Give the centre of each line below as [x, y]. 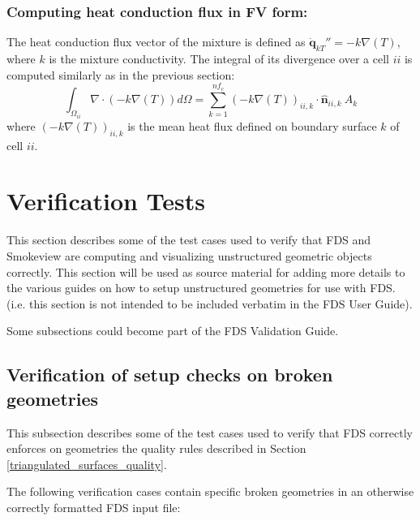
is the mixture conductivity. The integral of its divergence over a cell [219, 59]
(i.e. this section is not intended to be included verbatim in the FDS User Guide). [210, 303]
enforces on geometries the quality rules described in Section [156, 448]
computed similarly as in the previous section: [121, 74]
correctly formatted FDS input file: [94, 507]
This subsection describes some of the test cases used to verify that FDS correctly [210, 432]
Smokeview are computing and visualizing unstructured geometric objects [189, 255]
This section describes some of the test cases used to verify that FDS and [189, 240]
